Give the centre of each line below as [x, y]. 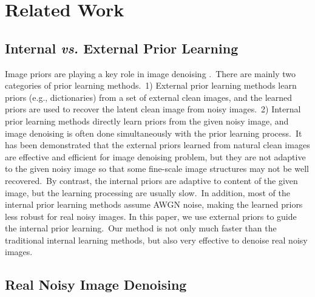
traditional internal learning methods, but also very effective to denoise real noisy [156, 240]
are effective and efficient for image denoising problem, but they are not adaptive [155, 156]
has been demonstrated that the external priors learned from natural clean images [157, 145]
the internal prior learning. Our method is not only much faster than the [141, 228]
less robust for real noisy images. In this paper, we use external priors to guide [151, 216]
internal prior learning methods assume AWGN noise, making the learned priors [154, 204]
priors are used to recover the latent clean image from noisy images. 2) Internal [153, 109]
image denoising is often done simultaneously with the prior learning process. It [154, 133]
